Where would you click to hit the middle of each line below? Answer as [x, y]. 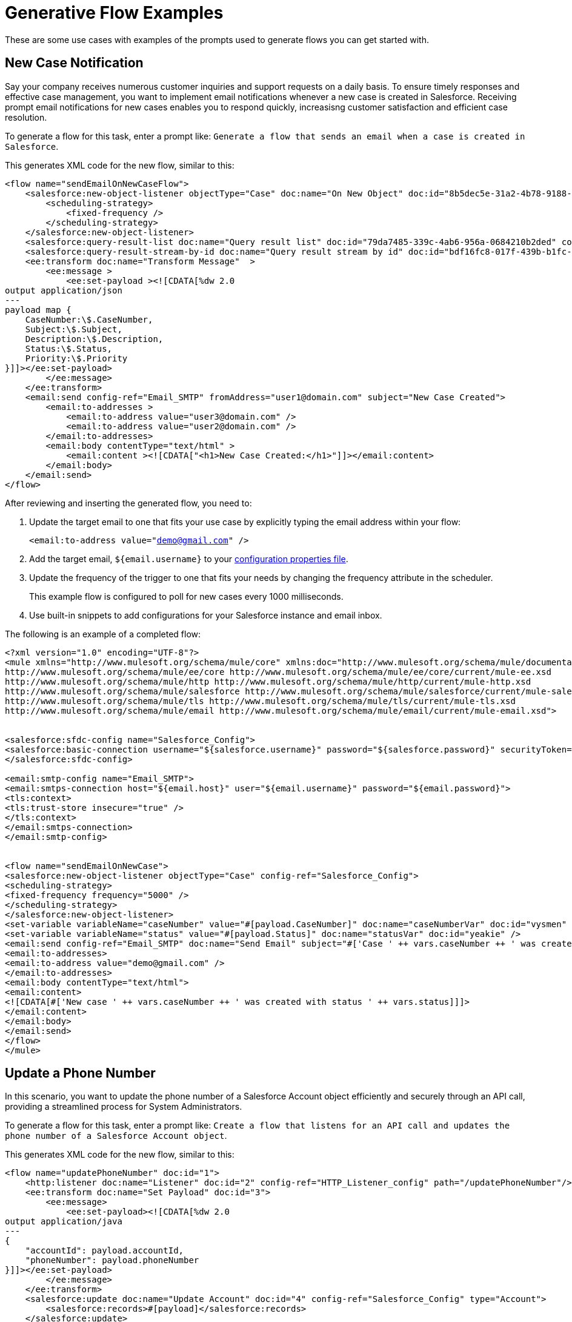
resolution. [26, 117]
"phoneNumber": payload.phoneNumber [112, 1260]
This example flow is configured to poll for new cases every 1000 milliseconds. [186, 596]
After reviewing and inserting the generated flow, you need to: [128, 503]
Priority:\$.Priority [76, 358]
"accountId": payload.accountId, [105, 1251]
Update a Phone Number [80, 1073]
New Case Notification [74, 63]
